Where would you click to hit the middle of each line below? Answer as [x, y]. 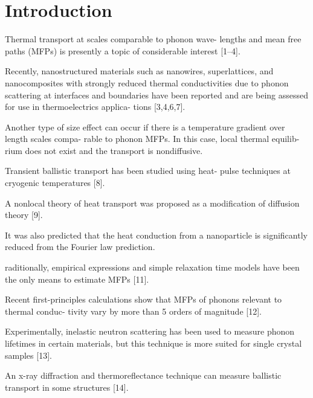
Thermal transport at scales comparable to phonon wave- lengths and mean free [153, 39]
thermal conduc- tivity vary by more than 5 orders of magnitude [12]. [133, 311]
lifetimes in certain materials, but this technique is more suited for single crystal [153, 343]
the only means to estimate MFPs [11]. [77, 279]
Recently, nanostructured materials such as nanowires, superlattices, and [139, 71]
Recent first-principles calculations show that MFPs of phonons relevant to [144, 299]
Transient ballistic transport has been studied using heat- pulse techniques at [148, 171]
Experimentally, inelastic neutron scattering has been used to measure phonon [150, 331]
